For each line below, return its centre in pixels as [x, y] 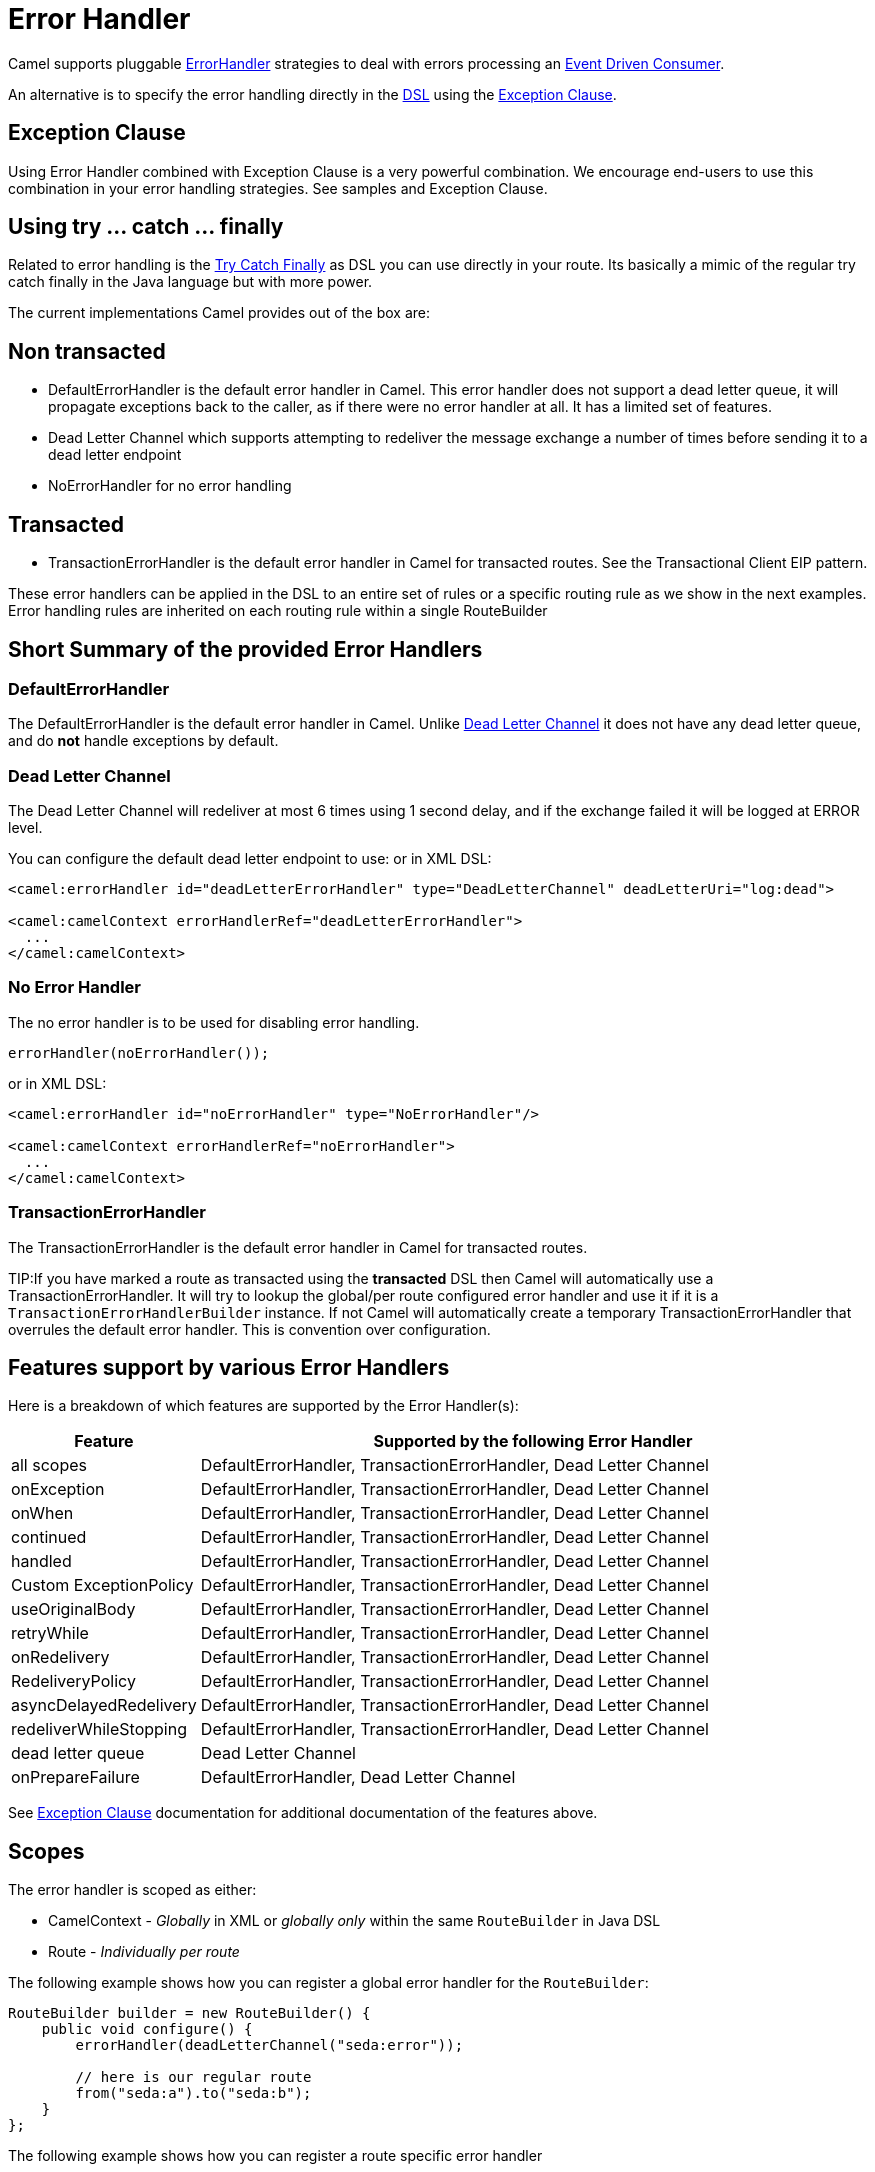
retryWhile [50, 1633]
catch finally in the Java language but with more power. [190, 282]
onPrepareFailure [75, 1777]
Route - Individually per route [144, 1952]
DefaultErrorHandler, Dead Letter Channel [358, 1777]
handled [41, 1561]
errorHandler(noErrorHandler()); [139, 1052]
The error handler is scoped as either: [132, 1890]
